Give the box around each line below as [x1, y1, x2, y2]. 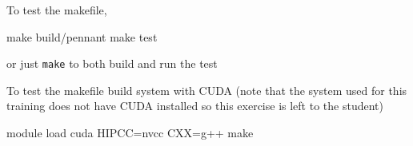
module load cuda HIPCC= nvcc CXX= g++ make [6, 124, 254, 141]
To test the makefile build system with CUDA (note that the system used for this [6, 81, 407, 98]
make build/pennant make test [6, 28, 158, 45]
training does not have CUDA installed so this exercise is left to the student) [6, 97, 383, 114]
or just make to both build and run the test [6, 55, 218, 72]
